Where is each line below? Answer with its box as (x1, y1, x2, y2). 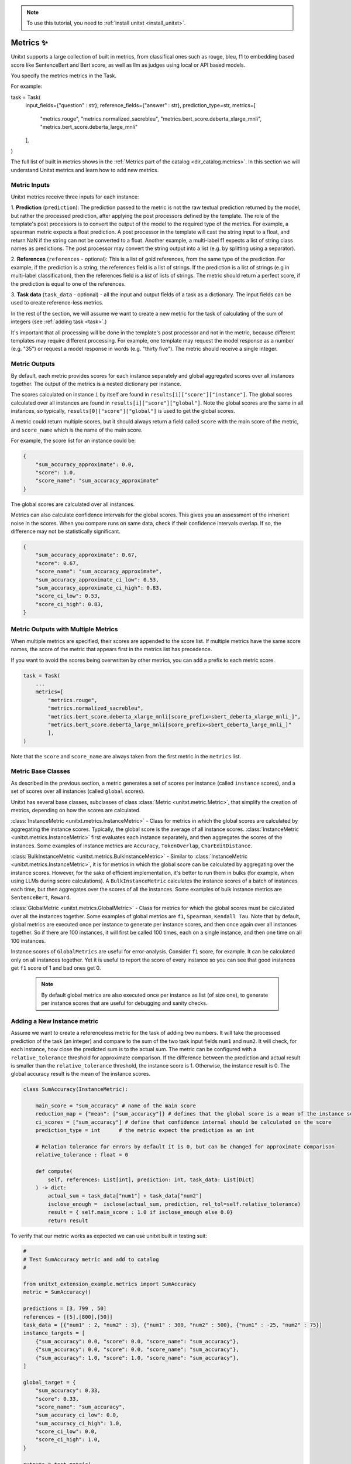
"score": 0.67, (35, 560, 79, 566)
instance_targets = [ (23, 1330, 85, 1336)
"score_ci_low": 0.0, (35, 1428, 98, 1435)
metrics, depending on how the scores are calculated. (11, 806, 141, 813)
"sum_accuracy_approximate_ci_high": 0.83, (35, 584, 162, 591)
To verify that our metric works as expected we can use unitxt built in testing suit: (11, 1232, 207, 1239)
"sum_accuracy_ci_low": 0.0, (35, 1412, 119, 1418)
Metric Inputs (11, 181, 50, 189)
